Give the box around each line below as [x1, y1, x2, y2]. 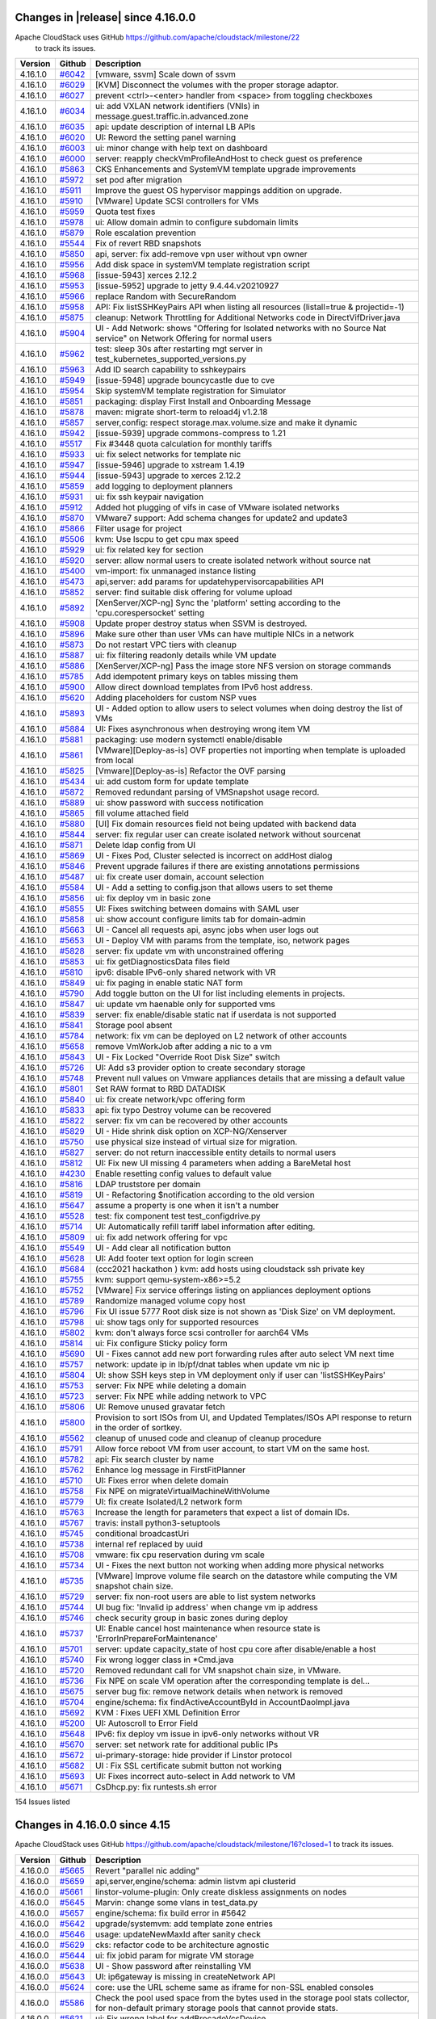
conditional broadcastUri [95, 1528, 190, 1539]
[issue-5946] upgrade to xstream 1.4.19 [95, 460, 245, 471]
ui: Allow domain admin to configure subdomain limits [95, 216, 299, 228]
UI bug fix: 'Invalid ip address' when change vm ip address [95, 1601, 318, 1613]
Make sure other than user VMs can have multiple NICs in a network [95, 628, 354, 640]
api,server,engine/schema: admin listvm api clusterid [95, 1875, 296, 1887]
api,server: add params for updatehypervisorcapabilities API [95, 576, 325, 587]
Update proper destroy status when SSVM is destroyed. [95, 618, 308, 629]
